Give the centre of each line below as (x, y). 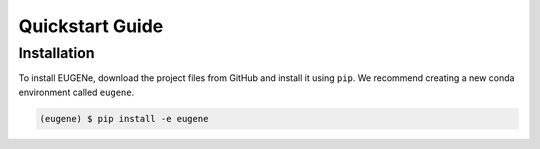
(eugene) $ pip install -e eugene (124, 118)
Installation (56, 53)
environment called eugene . (76, 92)
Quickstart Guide (91, 26)
